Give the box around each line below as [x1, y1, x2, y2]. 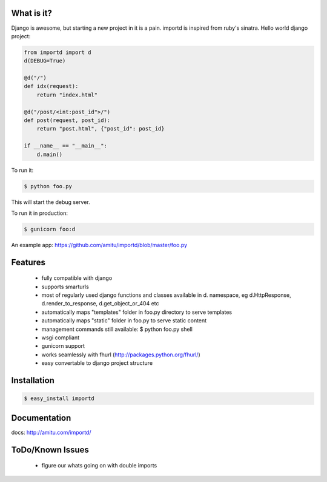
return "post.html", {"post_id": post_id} [36, 125, 165, 132]
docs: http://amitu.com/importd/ [11, 429, 91, 436]
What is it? [11, 8, 53, 18]
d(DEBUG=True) [24, 58, 66, 64]
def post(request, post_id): [24, 117, 111, 124]
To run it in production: [11, 209, 68, 217]
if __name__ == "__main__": [24, 143, 107, 149]
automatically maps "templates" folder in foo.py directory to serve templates [41, 308, 233, 316]
